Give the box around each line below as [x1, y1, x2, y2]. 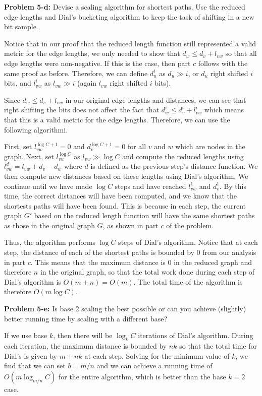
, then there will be [53, 330, 113, 341]
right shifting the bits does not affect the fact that [4, 104, 160, 115]
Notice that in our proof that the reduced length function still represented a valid [4, 38, 256, 48]
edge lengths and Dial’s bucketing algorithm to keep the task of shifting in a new [4, 11, 254, 22]
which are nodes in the [175, 141, 245, 152]
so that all [225, 48, 257, 58]
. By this [219, 180, 247, 191]
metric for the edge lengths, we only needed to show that [4, 48, 180, 58]
